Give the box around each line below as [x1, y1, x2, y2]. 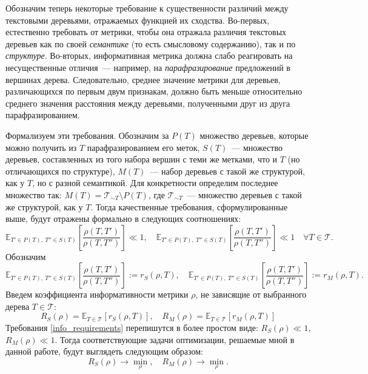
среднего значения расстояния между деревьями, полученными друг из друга [5, 96, 290, 109]
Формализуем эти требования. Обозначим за [5, 129, 169, 141]
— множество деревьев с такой [187, 188, 302, 201]
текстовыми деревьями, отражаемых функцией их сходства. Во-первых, [5, 13, 270, 26]
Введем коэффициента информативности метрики [5, 288, 189, 301]
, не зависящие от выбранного [195, 288, 307, 301]
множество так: [5, 188, 62, 201]
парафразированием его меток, [87, 141, 200, 153]
